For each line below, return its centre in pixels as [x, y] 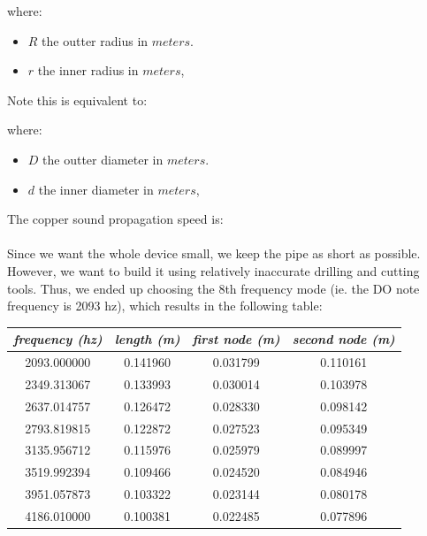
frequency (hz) [58, 339]
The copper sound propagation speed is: [115, 219]
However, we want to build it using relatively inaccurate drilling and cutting [213, 270]
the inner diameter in [96, 189]
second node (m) [343, 339]
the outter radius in [95, 40]
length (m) [147, 339]
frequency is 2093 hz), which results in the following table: [165, 306]
